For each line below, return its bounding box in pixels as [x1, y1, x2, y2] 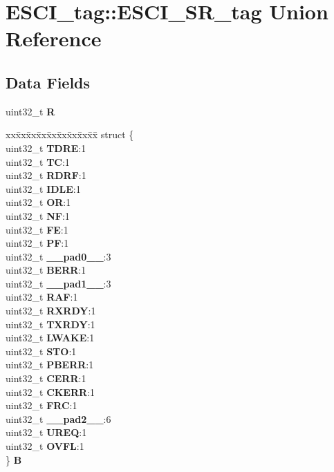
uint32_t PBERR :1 [6, 357, 94, 372]
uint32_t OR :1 [6, 195, 71, 209]
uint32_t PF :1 [6, 236, 69, 250]
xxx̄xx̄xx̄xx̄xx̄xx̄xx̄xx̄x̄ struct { [6, 127, 134, 142]
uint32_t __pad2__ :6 [6, 411, 111, 426]
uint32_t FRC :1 [6, 398, 77, 413]
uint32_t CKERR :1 [6, 384, 95, 399]
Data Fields [6, 71, 91, 93]
